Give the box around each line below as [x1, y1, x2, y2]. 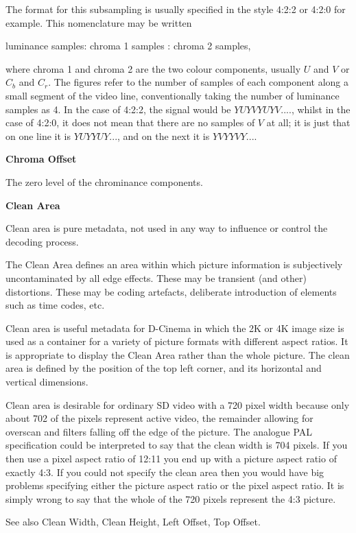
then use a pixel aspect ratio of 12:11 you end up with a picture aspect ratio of [5, 451, 337, 466]
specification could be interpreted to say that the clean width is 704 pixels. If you [5, 438, 348, 452]
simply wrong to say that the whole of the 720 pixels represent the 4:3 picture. [5, 491, 336, 506]
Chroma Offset [5, 152, 77, 166]
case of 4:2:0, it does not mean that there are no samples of [5, 115, 255, 130]
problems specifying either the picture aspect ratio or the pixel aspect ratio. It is [5, 478, 344, 493]
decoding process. [5, 234, 79, 248]
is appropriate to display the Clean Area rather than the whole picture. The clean [5, 347, 350, 362]
